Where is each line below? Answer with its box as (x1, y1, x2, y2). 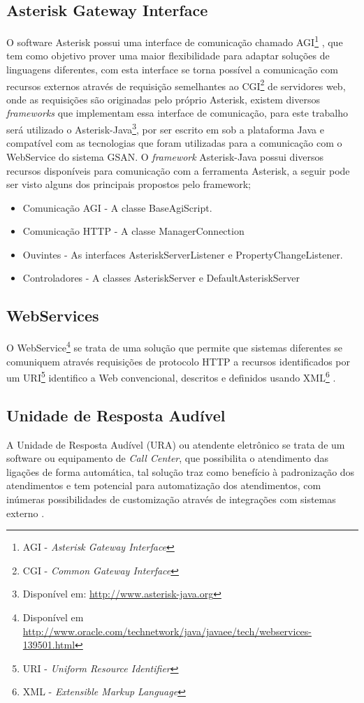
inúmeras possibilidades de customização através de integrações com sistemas (6, 491, 336, 506)
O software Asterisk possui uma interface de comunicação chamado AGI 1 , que (6, 33, 343, 49)
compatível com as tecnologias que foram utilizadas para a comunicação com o (6, 136, 342, 150)
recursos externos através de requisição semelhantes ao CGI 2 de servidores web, (6, 76, 346, 93)
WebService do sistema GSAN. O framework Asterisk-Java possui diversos (6, 149, 324, 164)
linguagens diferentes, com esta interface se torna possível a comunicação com (6, 62, 338, 77)
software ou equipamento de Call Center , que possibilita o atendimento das (6, 451, 329, 465)
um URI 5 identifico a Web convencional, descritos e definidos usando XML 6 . (6, 368, 336, 384)
